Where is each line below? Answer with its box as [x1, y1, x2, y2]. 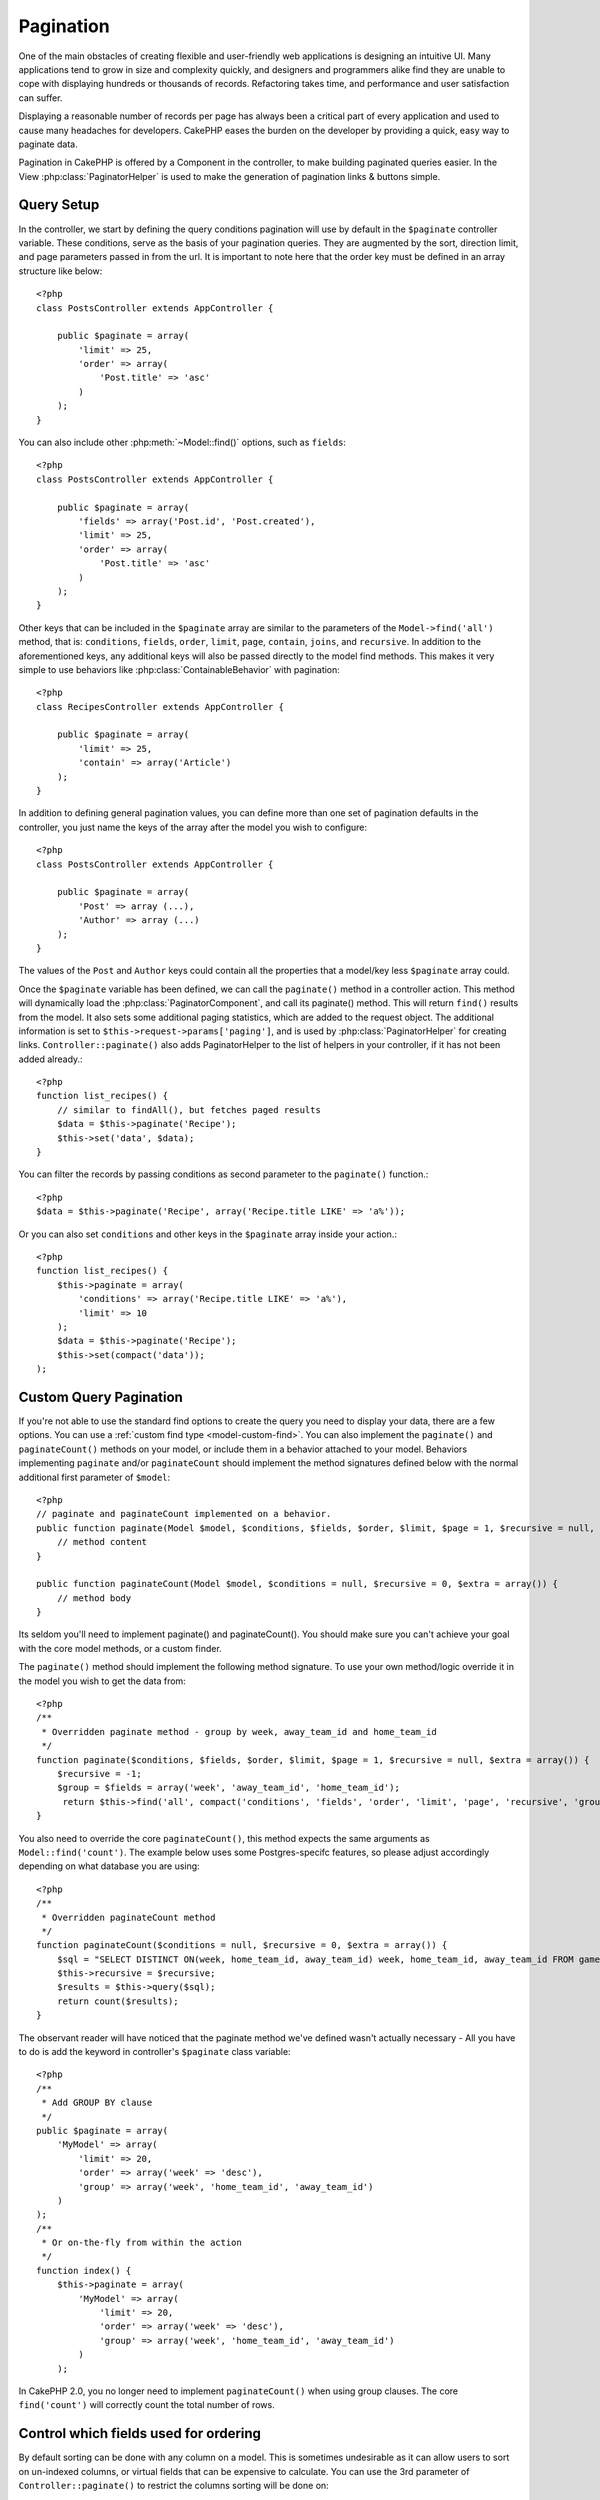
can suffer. [18, 91, 63, 104]
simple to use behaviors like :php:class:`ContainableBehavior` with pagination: [18, 663, 340, 675]
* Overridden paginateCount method [41, 1911, 216, 1923]
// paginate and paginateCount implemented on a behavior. [36, 1508, 332, 1520]
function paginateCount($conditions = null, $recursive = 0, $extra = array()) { [36, 1940, 448, 1951]
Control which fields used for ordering [18, 2425, 262, 2442]
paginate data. [18, 138, 79, 150]
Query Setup [18, 196, 100, 214]
